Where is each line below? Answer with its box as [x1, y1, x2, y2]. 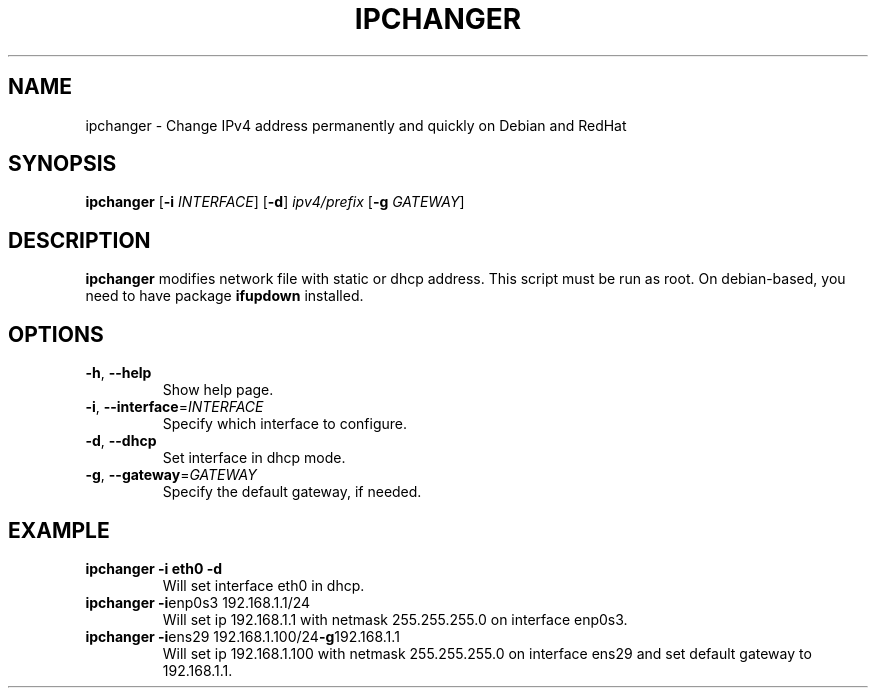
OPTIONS [8, 321, 104, 347]
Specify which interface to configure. [162, 415, 408, 433]
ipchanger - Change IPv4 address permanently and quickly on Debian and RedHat [85, 116, 627, 134]
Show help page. [162, 381, 274, 399]
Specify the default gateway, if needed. [162, 483, 422, 501]
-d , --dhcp [85, 432, 157, 450]
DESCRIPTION [8, 227, 151, 253]
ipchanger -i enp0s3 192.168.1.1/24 [85, 593, 311, 611]
